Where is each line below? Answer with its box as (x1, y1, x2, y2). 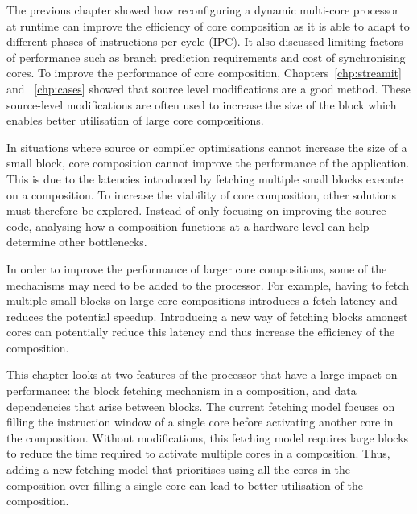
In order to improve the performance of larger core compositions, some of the (6, 260, 387, 277)
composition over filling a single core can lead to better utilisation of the (6, 476, 363, 493)
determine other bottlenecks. (6, 233, 147, 250)
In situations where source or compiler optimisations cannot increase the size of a (6, 138, 407, 155)
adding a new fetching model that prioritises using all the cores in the (6, 461, 351, 478)
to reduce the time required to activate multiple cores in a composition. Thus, (6, 445, 390, 462)
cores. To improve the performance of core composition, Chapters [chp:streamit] (6, 64, 402, 81)
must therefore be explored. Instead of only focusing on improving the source (6, 202, 386, 219)
